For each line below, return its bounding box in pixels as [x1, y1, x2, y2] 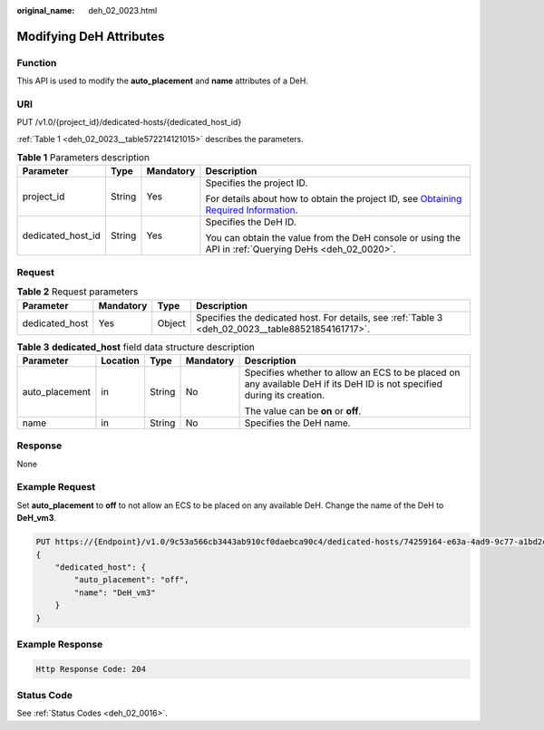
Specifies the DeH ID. [205, 216, 296, 228]
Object [157, 317, 186, 330]
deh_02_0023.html [88, 5, 158, 15]
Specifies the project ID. [205, 177, 308, 189]
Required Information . [205, 204, 298, 216]
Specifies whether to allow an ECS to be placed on [244, 366, 461, 379]
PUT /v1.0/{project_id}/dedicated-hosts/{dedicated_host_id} [16, 117, 242, 128]
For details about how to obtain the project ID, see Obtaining [205, 193, 462, 206]
